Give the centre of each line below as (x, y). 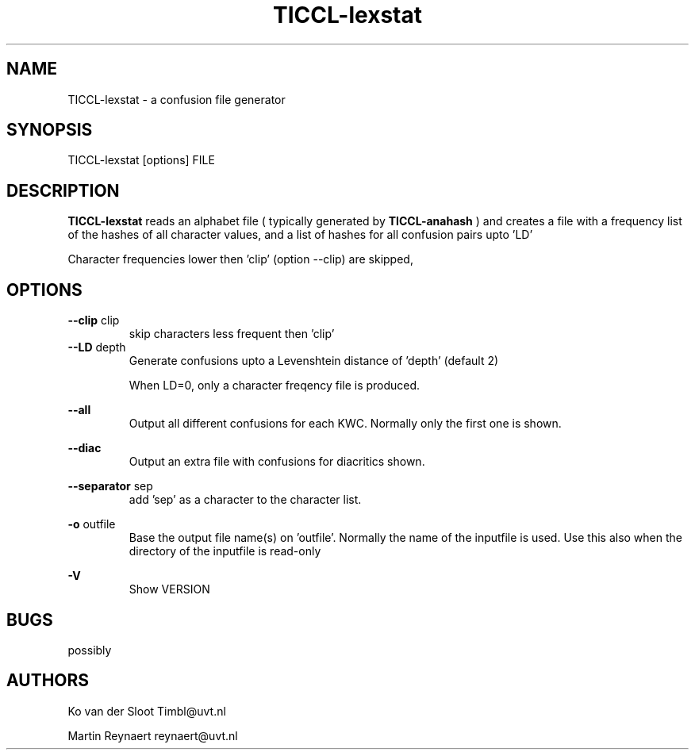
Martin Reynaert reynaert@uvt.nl (153, 735)
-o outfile (92, 524)
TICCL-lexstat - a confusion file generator (177, 99)
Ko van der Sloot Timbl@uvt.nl (147, 711)
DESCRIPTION (63, 190)
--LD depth (97, 347)
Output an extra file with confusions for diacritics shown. (277, 462)
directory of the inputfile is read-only (225, 551)
